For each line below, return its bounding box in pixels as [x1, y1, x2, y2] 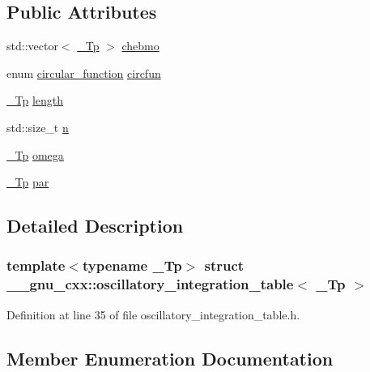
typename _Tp [82, 255, 182, 276]
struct [204, 255, 245, 276]
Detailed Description [6, 213, 184, 238]
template [6, 255, 66, 276]
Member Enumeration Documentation [6, 345, 334, 370]
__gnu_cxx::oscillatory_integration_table [6, 274, 294, 294]
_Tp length [6, 92, 64, 109]
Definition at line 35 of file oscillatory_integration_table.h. [6, 306, 300, 323]
